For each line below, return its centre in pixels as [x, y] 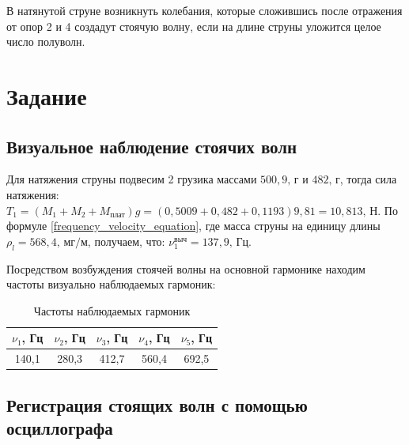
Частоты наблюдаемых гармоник [112, 310]
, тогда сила [368, 179]
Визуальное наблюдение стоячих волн [152, 146]
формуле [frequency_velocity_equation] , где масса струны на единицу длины [193, 226]
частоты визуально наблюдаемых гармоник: [111, 284]
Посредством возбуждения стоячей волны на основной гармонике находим [186, 268]
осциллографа [60, 428]
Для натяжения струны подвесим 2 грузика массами [132, 179]
